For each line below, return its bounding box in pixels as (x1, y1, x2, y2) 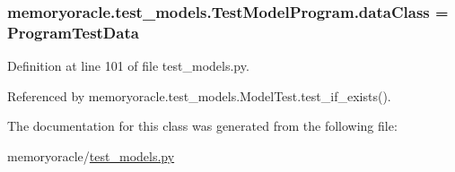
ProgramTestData (7, 21, 139, 43)
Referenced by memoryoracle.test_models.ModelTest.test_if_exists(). (7, 86, 391, 105)
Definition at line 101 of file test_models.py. (7, 56, 249, 75)
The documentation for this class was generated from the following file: (7, 116, 398, 135)
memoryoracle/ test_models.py (7, 146, 175, 165)
